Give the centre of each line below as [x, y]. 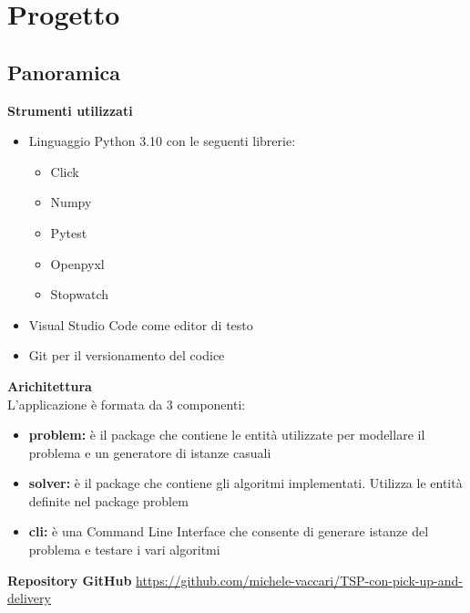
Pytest [69, 232]
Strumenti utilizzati [70, 110]
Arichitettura [50, 385]
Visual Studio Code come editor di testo [141, 324]
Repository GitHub [70, 580]
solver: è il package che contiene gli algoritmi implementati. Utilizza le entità [245, 483]
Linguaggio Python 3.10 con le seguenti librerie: [162, 141]
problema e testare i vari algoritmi [124, 550]
